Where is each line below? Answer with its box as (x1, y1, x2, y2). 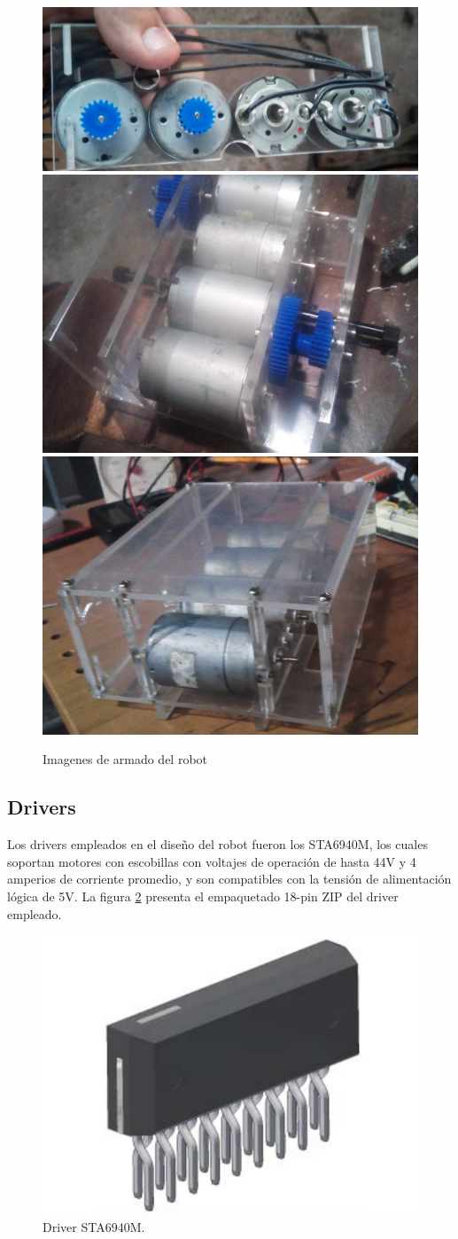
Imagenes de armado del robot (43, 750, 208, 768)
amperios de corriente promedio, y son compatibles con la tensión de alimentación (7, 869, 452, 888)
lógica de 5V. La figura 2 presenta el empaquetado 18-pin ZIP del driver (7, 886, 399, 905)
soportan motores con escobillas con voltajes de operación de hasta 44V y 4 (7, 852, 416, 870)
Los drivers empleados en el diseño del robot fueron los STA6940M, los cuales (7, 835, 428, 853)
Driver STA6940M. (43, 1217, 145, 1235)
